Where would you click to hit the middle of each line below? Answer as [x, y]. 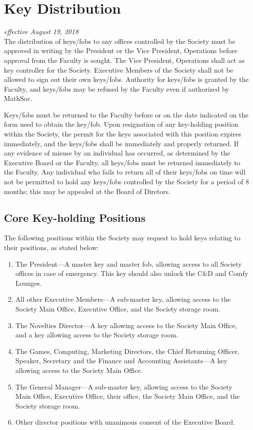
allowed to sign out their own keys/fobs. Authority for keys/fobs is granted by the [126, 79]
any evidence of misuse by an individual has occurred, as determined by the [117, 153]
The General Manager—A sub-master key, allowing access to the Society [124, 386]
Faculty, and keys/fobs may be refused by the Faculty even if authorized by [117, 88]
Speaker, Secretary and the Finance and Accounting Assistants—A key [121, 361]
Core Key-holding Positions [75, 217]
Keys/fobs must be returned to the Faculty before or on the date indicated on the [126, 114]
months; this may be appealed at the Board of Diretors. [87, 191]
